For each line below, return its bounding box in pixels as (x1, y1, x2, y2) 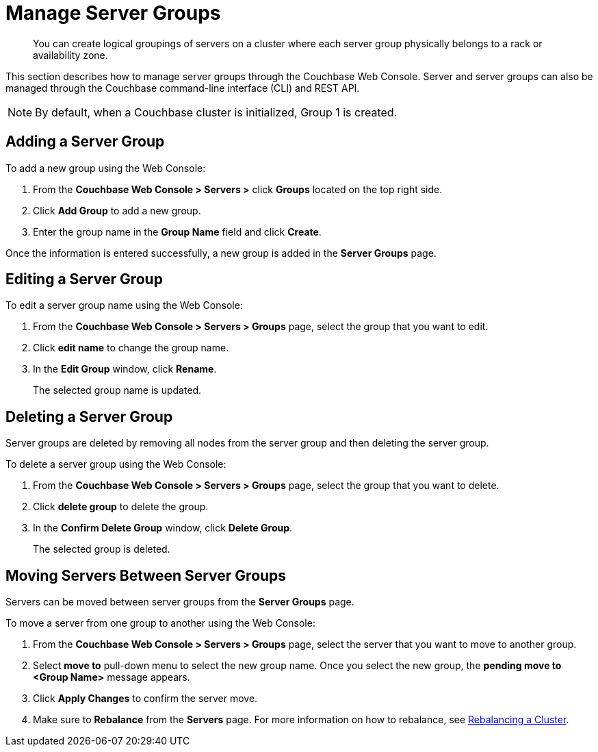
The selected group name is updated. (33, 384, 202, 397)
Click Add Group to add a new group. (33, 204, 201, 216)
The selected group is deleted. (33, 543, 170, 555)
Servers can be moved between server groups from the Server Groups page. (5, 596, 354, 608)
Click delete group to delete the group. (33, 501, 209, 513)
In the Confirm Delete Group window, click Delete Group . (33, 522, 293, 534)
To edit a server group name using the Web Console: (5, 299, 243, 312)
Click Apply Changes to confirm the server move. (33, 692, 258, 705)
